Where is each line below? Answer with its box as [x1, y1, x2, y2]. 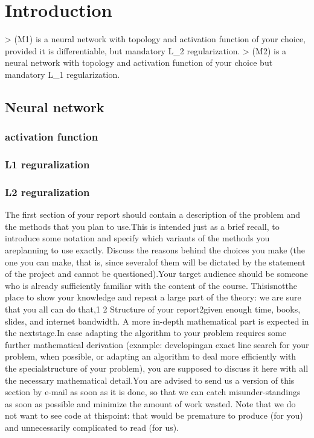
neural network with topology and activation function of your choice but [5, 56, 273, 69]
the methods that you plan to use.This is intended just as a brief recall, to [5, 220, 280, 232]
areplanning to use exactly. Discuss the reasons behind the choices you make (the [5, 243, 305, 256]
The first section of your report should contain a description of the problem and [5, 208, 301, 221]
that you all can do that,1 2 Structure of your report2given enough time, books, [5, 302, 301, 315]
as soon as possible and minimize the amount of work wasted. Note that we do [5, 397, 296, 410]
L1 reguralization [5, 157, 90, 172]
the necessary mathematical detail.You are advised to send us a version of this [5, 373, 295, 386]
